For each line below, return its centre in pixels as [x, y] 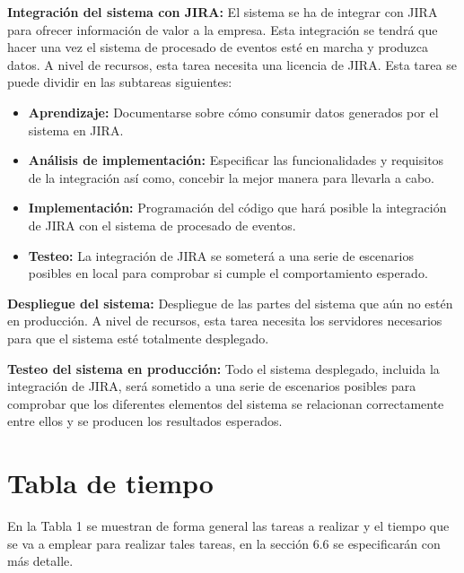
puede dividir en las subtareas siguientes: [120, 82]
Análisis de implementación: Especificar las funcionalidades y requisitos [236, 160]
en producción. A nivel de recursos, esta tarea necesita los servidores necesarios [225, 321]
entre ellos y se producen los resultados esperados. [145, 421]
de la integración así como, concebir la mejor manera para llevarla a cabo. [231, 177]
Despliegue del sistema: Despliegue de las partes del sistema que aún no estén [230, 303]
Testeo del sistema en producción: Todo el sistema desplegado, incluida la [223, 368]
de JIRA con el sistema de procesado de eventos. [162, 225]
